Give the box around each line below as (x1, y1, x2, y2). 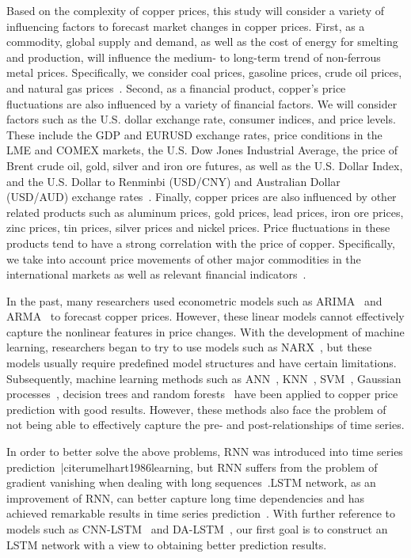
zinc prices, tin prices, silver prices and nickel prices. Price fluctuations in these (6, 219, 390, 236)
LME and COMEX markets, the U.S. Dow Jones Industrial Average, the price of (6, 142, 398, 158)
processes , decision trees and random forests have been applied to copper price (6, 385, 398, 402)
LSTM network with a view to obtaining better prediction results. (6, 536, 327, 552)
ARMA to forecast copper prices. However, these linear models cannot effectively (6, 308, 405, 325)
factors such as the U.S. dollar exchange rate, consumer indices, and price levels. (6, 111, 396, 127)
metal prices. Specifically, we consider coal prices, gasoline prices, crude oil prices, (6, 64, 402, 81)
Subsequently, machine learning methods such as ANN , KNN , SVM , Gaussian (6, 370, 401, 386)
